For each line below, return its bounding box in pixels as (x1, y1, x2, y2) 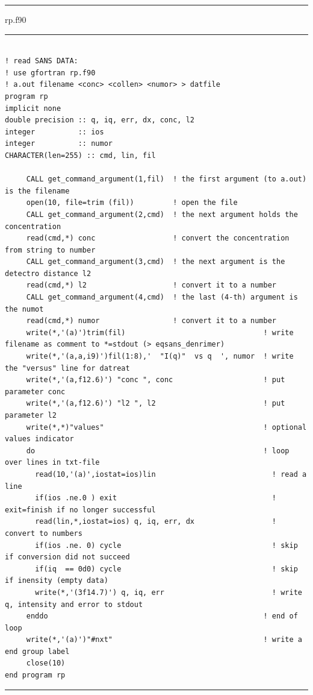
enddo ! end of (26, 612, 298, 621)
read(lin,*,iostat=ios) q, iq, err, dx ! (35, 517, 277, 526)
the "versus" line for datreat (5, 363, 130, 373)
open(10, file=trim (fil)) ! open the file (26, 198, 238, 207)
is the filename (5, 186, 70, 195)
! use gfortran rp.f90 (5, 68, 96, 77)
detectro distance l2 (5, 269, 91, 278)
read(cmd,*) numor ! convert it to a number (26, 316, 277, 325)
